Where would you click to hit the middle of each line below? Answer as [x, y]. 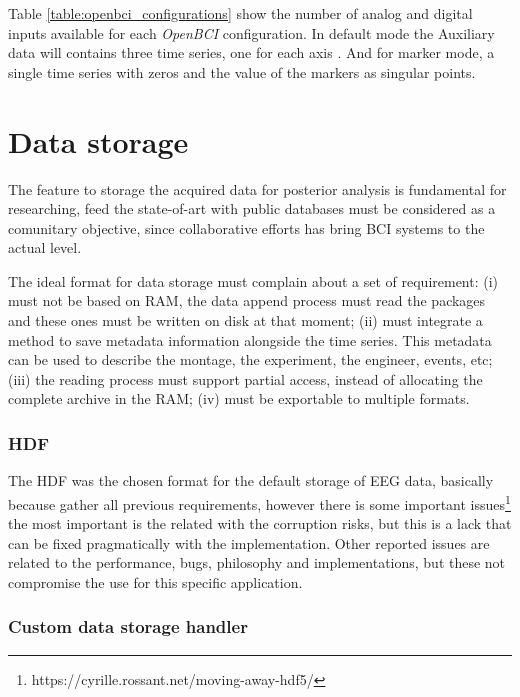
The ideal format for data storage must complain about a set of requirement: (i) [253, 280]
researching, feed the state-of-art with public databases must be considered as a [252, 208]
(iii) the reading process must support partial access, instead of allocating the [245, 378]
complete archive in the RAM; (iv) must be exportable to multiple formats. [239, 398]
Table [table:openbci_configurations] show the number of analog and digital [240, 13]
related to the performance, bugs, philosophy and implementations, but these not [257, 562]
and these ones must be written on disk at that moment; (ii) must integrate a [245, 320]
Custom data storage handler [128, 626]
